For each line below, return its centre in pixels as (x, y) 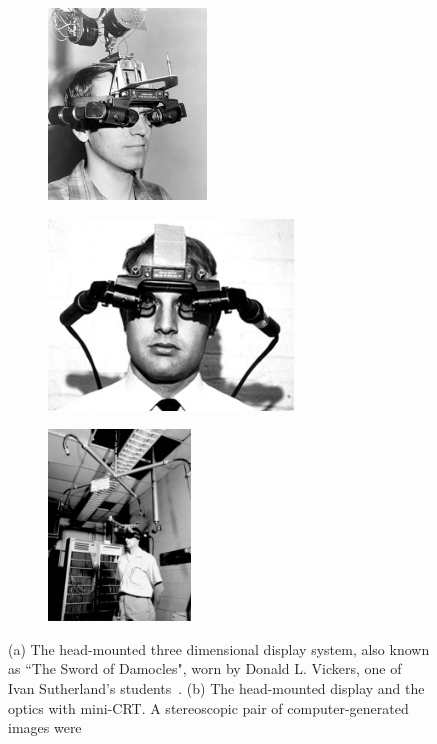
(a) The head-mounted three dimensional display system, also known (219, 648)
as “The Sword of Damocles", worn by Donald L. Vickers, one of (205, 668)
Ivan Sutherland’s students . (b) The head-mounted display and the (216, 687)
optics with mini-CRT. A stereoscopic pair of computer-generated (208, 707)
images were (45, 727)
